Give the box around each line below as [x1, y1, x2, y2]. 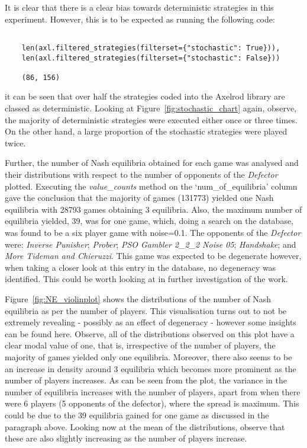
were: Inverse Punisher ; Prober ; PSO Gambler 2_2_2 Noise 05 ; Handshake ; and [5, 238, 296, 250]
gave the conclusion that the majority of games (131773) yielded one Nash [5, 191, 274, 204]
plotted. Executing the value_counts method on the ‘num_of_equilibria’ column [5, 180, 298, 192]
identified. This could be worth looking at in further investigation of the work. [5, 273, 288, 285]
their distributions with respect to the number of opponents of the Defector [5, 168, 278, 181]
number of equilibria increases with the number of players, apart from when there [5, 385, 300, 398]
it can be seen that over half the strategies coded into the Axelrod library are [5, 90, 285, 103]
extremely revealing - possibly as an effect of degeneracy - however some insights [5, 316, 296, 328]
